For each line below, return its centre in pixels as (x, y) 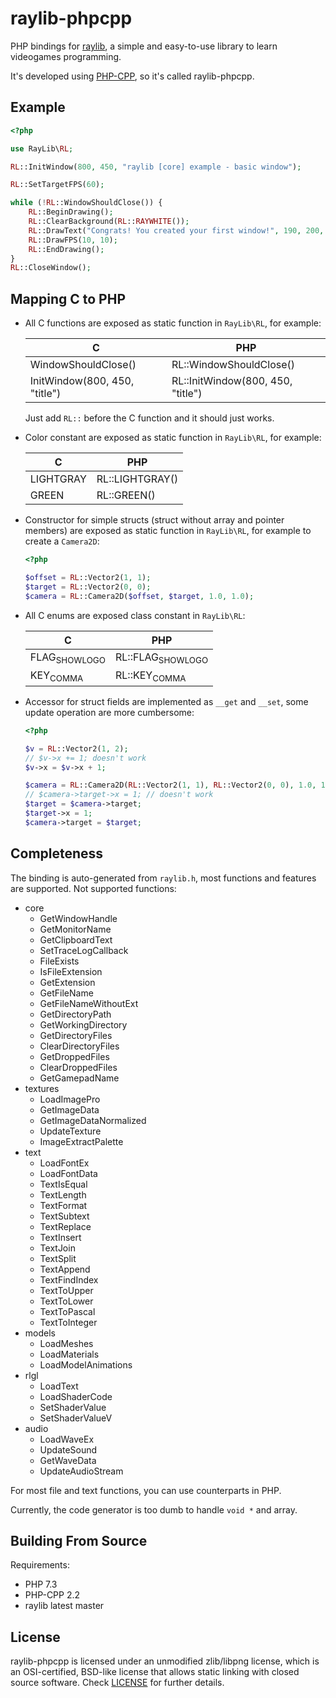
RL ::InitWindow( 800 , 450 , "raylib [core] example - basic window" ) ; (156, 167)
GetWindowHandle (78, 918)
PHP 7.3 (41, 1584)
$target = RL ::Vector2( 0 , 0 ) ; (88, 587)
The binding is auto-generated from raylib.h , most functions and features (163, 878)
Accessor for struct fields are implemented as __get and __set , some (166, 701)
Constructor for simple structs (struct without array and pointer (154, 520)
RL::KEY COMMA (151, 676)
